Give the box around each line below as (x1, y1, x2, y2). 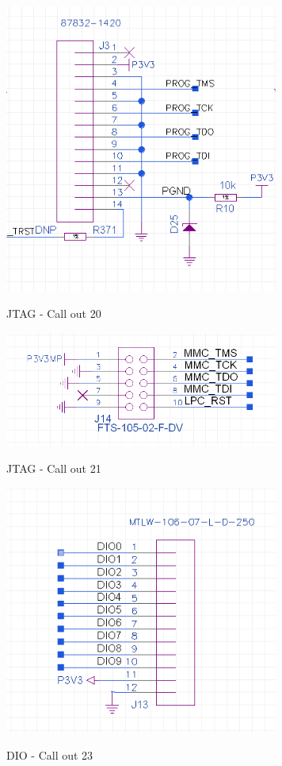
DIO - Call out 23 (6, 746, 93, 763)
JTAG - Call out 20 (6, 304, 101, 321)
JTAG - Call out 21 (6, 459, 101, 476)
